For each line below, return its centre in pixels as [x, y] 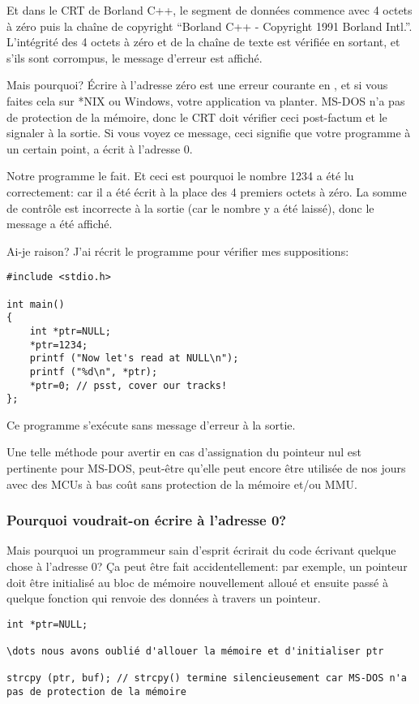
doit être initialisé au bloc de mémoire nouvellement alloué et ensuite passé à [197, 582]
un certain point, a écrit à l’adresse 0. [100, 148]
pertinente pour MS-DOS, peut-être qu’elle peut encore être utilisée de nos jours [206, 468]
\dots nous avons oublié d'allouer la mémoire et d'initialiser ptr [195, 652]
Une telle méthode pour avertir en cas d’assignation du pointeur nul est [184, 452]
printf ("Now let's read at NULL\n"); [134, 358]
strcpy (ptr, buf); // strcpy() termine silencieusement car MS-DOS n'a [207, 678]
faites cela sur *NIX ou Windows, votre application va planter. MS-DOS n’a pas [206, 100]
